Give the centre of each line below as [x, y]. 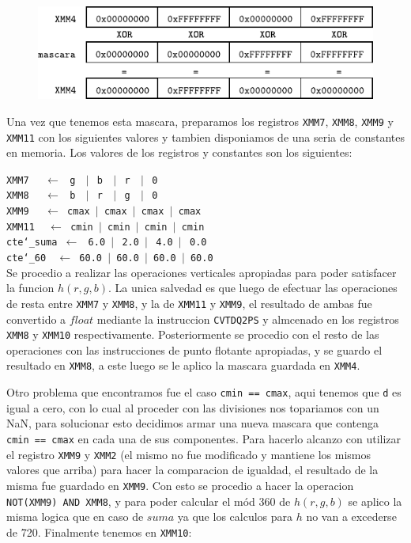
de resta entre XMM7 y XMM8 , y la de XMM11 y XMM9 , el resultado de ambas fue [189, 303]
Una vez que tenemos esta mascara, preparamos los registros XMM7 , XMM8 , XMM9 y [200, 121]
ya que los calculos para [235, 516]
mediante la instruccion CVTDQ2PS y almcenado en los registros [248, 319]
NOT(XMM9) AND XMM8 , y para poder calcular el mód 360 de [149, 501]
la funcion [30, 288]
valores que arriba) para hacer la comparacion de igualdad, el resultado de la [192, 470]
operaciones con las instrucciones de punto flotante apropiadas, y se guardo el [194, 349]
